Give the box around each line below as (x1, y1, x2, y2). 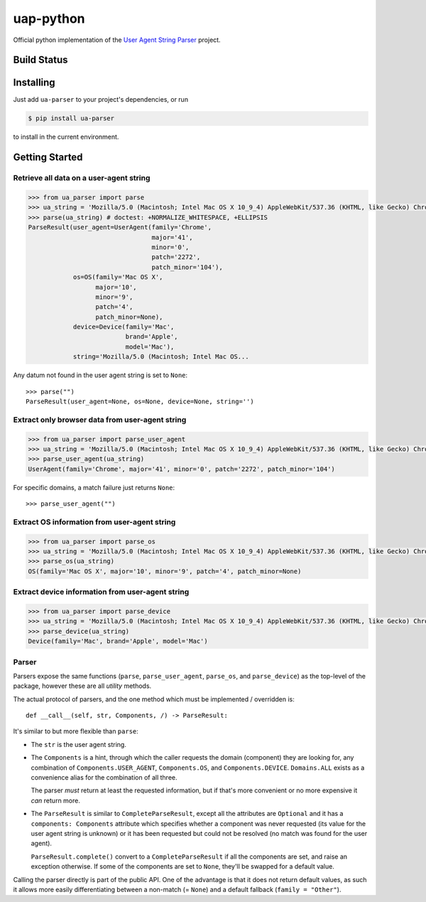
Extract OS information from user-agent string (13, 516, 176, 526)
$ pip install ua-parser (28, 115, 115, 122)
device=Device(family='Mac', (72, 323, 175, 331)
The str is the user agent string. (31, 740, 127, 748)
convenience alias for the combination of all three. (31, 773, 177, 782)
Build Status (13, 54, 68, 66)
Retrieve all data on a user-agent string (13, 173, 151, 183)
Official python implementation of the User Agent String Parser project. (13, 36, 221, 44)
